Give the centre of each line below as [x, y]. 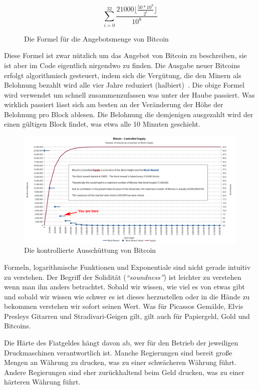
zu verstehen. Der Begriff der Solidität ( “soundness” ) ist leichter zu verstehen [123, 277]
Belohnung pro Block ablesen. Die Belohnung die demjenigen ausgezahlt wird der [129, 114]
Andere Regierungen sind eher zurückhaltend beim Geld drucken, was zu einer [124, 372]
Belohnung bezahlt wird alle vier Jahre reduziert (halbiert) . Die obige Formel [124, 85]
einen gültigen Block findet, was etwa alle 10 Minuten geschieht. [102, 124]
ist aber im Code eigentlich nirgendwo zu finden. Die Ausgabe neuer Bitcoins [122, 65]
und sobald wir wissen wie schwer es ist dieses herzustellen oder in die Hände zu [127, 296]
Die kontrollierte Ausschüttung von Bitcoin [90, 250]
